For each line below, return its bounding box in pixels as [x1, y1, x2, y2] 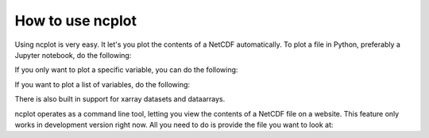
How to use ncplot [14, 12, 137, 29]
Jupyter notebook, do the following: [14, 50, 132, 59]
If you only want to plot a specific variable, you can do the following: [14, 65, 238, 75]
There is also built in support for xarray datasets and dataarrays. [14, 94, 226, 104]
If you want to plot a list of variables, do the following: [14, 79, 191, 89]
